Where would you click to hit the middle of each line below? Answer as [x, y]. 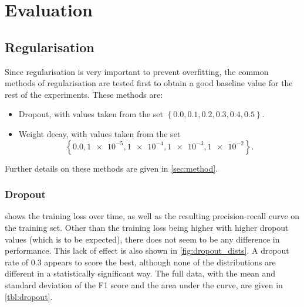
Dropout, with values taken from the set [91, 114]
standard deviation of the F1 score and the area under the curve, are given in [144, 284]
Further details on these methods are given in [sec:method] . [112, 168]
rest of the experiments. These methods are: [84, 94]
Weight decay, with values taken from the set [99, 133]
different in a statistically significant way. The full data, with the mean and [140, 273]
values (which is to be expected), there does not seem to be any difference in [142, 239]
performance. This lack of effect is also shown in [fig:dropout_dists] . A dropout [147, 250]
